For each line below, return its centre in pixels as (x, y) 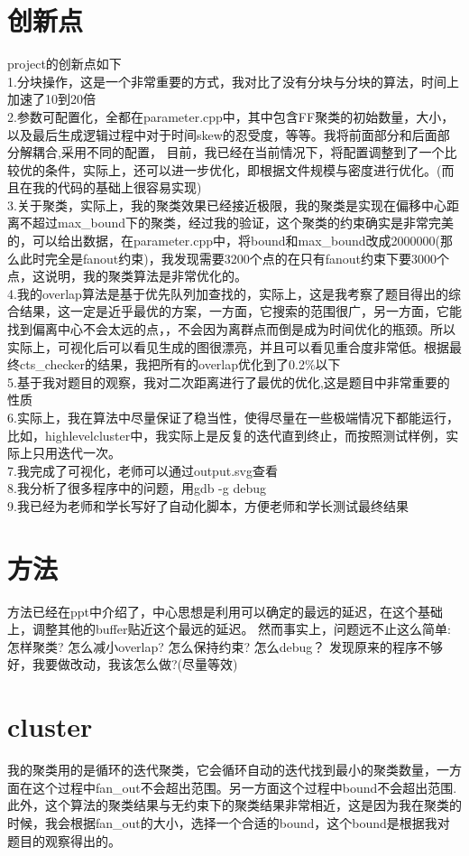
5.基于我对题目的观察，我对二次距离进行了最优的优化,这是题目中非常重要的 (229, 381)
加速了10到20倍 (51, 99)
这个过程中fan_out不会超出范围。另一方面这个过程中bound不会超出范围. (244, 787)
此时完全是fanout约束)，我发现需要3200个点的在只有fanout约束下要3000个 (234, 258)
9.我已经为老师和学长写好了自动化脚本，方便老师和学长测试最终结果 (208, 505)
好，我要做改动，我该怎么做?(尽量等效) (123, 664)
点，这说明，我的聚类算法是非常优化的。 (127, 276)
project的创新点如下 (64, 64)
